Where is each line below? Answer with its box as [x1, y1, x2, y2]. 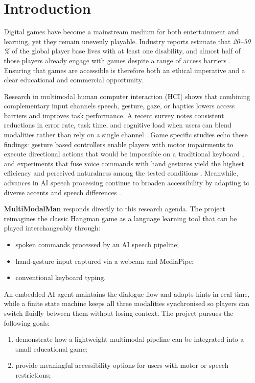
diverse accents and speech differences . [4, 187, 121, 197]
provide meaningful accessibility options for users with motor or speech [15, 360, 229, 370]
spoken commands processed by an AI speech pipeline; [15, 239, 179, 249]
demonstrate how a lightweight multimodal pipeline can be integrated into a [15, 334, 244, 344]
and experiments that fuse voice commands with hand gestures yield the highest [4, 158, 244, 168]
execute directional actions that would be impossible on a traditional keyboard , [4, 149, 244, 159]
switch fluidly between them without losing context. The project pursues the [4, 307, 233, 318]
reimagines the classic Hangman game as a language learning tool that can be [4, 213, 237, 223]
